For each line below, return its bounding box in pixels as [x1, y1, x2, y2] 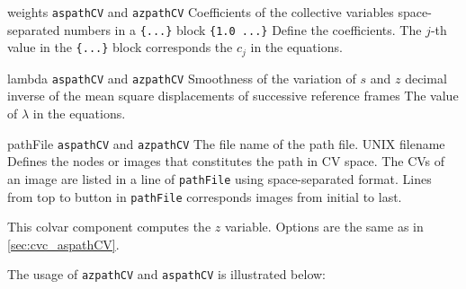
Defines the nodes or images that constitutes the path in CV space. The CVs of [7, 152, 445, 171]
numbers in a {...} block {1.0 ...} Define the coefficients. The [64, 20, 422, 39]
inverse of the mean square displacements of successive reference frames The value [7, 86, 459, 105]
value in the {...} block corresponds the [7, 38, 233, 57]
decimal [405, 68, 447, 87]
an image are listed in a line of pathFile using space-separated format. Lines [7, 169, 432, 188]
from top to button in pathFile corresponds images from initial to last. [7, 187, 402, 206]
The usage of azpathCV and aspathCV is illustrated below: [7, 265, 327, 284]
